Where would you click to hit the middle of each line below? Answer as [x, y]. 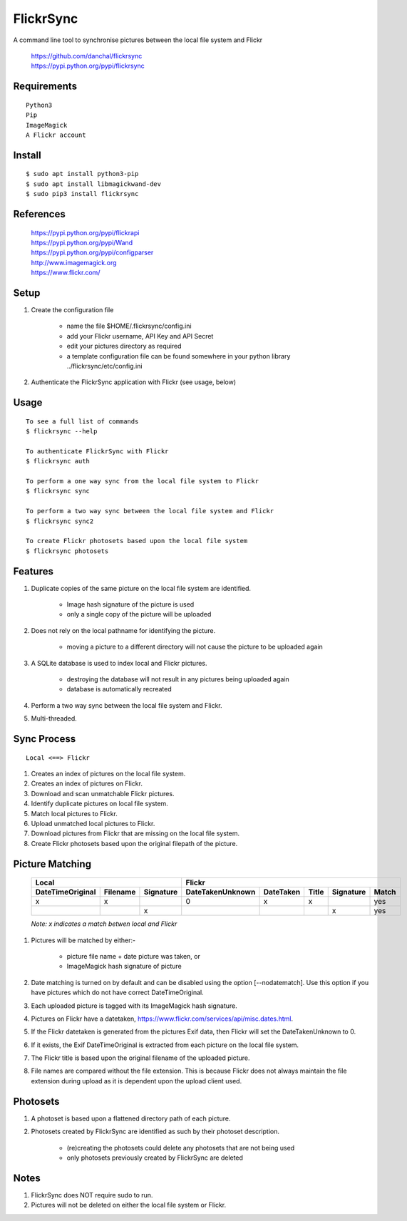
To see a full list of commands [82, 421]
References [39, 214]
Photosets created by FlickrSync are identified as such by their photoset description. [155, 1132]
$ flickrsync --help [62, 432]
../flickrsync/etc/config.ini [104, 366]
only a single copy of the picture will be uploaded [139, 614]
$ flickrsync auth [58, 461]
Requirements [45, 87]
